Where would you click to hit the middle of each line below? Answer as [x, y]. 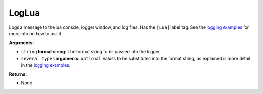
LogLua [24, 13]
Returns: [18, 74]
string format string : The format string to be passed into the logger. [91, 51]
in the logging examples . [46, 65]
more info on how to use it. [36, 33]
